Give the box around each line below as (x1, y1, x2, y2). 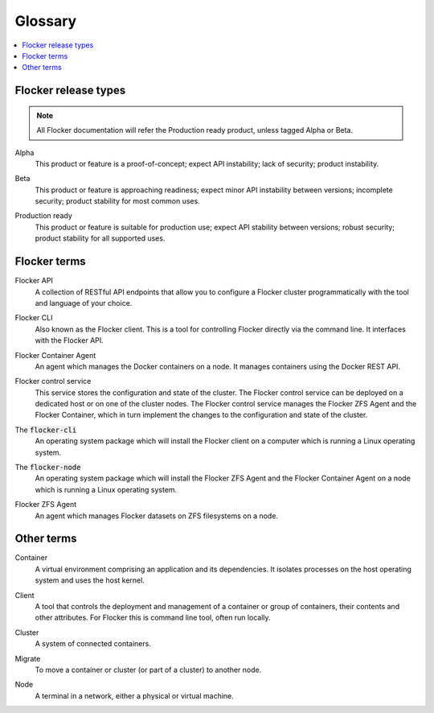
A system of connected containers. (35, 639, 152, 649)
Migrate (14, 653, 41, 663)
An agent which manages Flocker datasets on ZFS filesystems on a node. (35, 511, 279, 521)
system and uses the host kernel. (35, 575, 145, 585)
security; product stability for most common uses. (35, 196, 200, 206)
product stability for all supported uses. (35, 233, 166, 243)
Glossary (14, 12, 77, 30)
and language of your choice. (35, 298, 133, 307)
